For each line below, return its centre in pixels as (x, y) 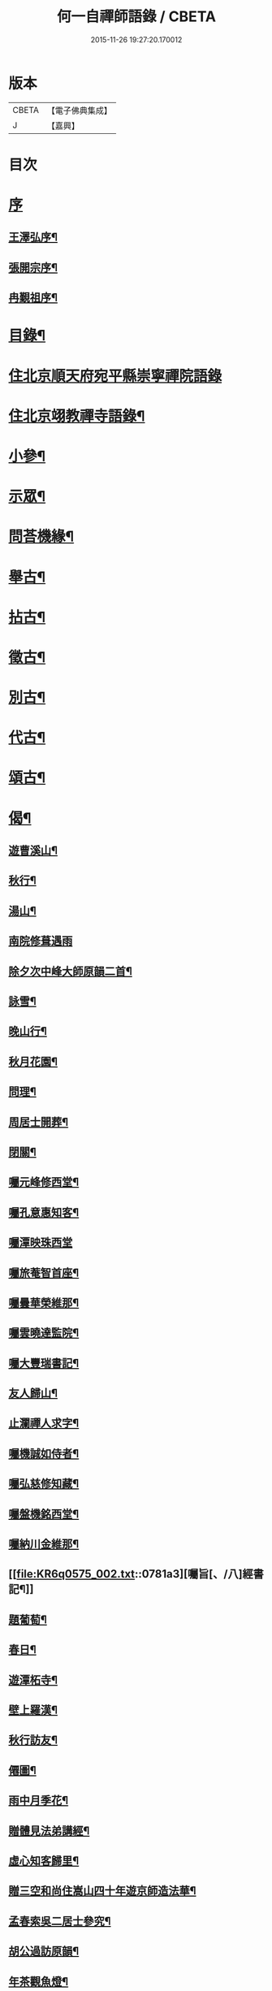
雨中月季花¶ (39, 1801)
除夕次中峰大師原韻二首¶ (70, 971)
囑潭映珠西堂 (41, 1242)
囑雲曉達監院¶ (44, 1333)
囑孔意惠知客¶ (44, 1212)
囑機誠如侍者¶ (44, 1454)
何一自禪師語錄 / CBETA (136, 17)
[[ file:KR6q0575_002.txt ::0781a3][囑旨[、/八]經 (131, 1574)
